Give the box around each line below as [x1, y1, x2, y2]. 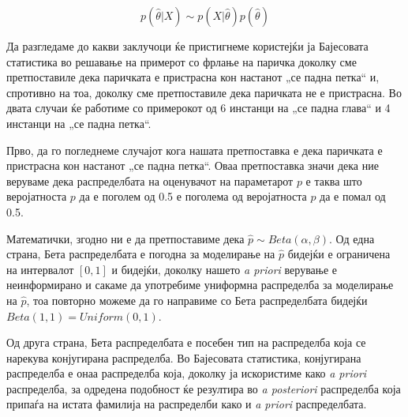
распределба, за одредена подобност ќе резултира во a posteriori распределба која [6, 380, 401, 396]
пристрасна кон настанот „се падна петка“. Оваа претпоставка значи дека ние [6, 157, 379, 174]
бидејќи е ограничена [287, 246, 391, 262]
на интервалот [6, 261, 74, 277]
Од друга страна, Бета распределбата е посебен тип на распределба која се [6, 334, 366, 351]
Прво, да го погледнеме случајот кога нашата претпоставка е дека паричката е [6, 141, 383, 158]
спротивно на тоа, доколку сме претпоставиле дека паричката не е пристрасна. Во [6, 84, 402, 100]
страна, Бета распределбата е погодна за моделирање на [6, 246, 275, 262]
